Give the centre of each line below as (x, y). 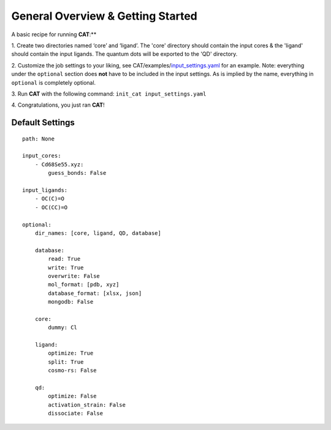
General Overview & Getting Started (104, 16)
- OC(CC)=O (51, 207)
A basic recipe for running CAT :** (54, 34)
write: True (66, 267)
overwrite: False (74, 276)
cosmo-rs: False (72, 370)
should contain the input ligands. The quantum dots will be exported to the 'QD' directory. (124, 54)
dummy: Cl (63, 328)
